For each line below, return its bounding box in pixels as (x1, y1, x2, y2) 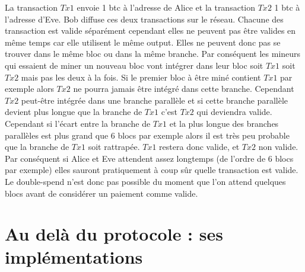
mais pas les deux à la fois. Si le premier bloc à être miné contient (21, 71, 261, 83)
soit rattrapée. (88, 140, 140, 153)
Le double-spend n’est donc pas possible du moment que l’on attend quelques (5, 175, 286, 187)
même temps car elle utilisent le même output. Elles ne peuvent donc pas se (5, 36, 281, 48)
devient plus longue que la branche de (5, 105, 142, 118)
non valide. (258, 140, 298, 153)
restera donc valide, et (159, 140, 240, 153)
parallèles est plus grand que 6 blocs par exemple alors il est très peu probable (5, 129, 290, 141)
